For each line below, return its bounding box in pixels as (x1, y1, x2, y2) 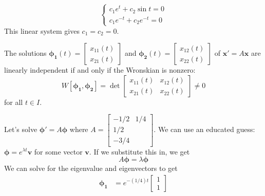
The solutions (4, 48, 47, 58)
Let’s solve (4, 124, 37, 135)
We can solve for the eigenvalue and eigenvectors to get (4, 163, 178, 173)
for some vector (34, 146, 83, 157)
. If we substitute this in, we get (89, 146, 190, 157)
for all (4, 96, 23, 107)
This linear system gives (4, 25, 80, 36)
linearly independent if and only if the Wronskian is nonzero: (4, 64, 196, 75)
